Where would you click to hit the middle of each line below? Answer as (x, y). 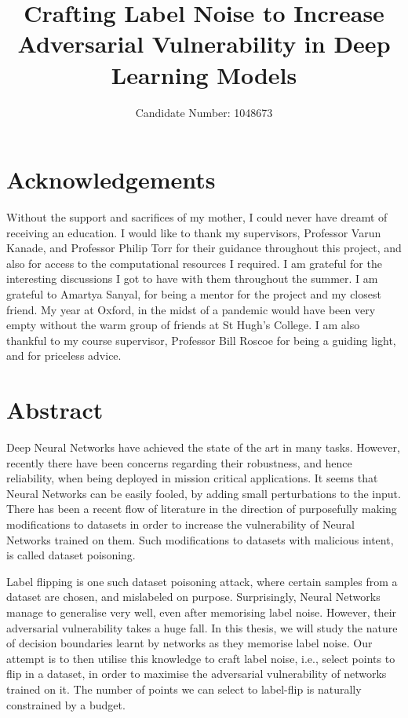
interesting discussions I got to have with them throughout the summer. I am (192, 278)
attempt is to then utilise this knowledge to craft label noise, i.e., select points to (201, 658)
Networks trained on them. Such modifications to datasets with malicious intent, (200, 539)
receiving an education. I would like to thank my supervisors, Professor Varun (194, 232)
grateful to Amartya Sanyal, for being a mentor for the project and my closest (194, 294)
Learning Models (204, 74)
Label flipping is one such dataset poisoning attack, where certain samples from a (202, 581)
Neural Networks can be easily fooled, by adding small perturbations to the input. (204, 493)
